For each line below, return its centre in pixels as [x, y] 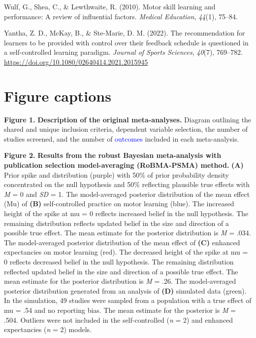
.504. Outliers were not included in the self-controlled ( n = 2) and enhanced [119, 319]
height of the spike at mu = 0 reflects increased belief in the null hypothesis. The [126, 213]
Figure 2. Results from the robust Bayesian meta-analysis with [113, 155]
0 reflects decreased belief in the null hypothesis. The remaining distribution [119, 262]
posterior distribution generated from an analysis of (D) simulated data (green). [125, 290]
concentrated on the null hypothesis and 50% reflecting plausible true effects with [127, 184]
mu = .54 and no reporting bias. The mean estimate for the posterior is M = [120, 310]
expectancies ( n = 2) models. [48, 329]
